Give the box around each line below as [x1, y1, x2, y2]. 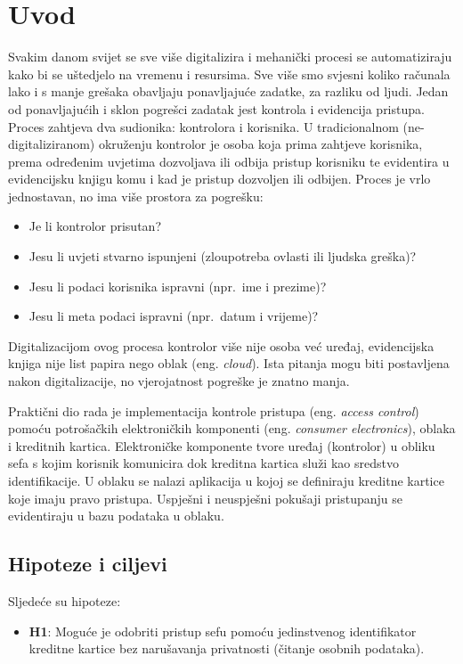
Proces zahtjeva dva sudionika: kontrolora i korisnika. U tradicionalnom [8, 117, 399, 135]
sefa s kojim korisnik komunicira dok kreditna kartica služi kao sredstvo [8, 454, 399, 472]
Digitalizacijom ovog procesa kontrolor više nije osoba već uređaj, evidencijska [8, 336, 435, 355]
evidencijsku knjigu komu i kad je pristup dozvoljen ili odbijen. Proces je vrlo [8, 169, 431, 188]
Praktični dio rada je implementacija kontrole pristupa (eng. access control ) [8, 401, 419, 420]
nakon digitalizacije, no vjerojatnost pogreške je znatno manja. [8, 372, 350, 390]
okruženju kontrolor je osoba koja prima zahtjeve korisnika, [98, 135, 423, 153]
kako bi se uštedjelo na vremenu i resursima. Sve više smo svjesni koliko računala [8, 64, 451, 83]
